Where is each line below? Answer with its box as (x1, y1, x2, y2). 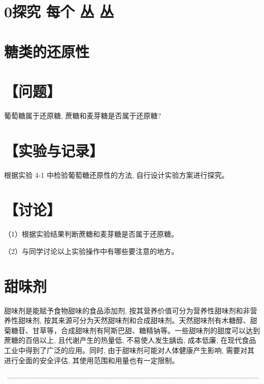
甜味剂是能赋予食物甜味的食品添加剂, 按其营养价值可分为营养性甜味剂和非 (4, 305, 250, 315)
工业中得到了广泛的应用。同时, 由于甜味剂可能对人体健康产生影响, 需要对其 (4, 345, 255, 355)
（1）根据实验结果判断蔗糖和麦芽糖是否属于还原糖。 (4, 229, 178, 239)
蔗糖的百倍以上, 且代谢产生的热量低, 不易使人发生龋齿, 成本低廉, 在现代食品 (4, 335, 256, 345)
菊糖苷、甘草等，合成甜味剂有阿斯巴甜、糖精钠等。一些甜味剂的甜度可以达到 (4, 325, 260, 335)
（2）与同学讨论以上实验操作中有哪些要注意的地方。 (4, 245, 178, 256)
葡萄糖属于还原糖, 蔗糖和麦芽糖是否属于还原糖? (4, 110, 161, 120)
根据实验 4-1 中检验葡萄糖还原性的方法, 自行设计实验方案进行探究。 (4, 169, 229, 180)
